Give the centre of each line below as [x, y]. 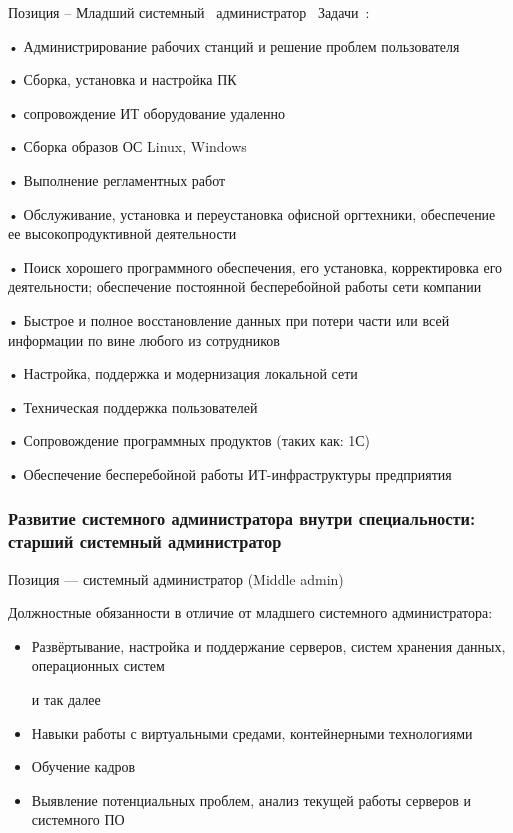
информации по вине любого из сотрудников [144, 339]
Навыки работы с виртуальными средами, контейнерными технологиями [252, 732]
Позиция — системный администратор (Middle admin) [176, 578]
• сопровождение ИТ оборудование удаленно [147, 112]
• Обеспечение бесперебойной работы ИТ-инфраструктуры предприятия [230, 473]
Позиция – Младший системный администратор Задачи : [189, 12]
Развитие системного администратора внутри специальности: [242, 518]
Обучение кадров [83, 766]
